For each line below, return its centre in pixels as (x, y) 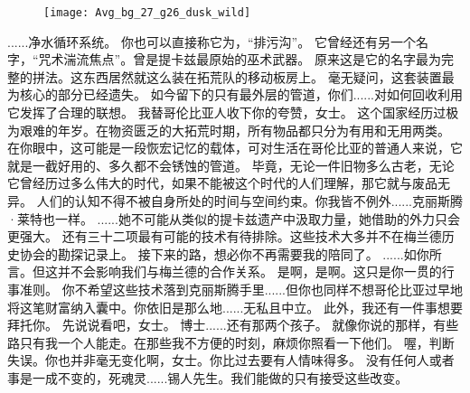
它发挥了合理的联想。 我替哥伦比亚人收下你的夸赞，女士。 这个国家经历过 (227, 112)
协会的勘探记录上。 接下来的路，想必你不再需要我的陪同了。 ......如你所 (230, 253)
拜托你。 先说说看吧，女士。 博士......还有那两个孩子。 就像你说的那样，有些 (233, 325)
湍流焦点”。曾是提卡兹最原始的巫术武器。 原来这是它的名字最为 (252, 59)
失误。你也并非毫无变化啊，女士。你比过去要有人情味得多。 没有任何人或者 (231, 360)
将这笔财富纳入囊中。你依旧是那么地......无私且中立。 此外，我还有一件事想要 (235, 307)
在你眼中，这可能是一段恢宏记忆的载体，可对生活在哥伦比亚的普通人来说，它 (235, 148)
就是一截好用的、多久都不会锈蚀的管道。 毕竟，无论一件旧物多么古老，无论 (231, 165)
